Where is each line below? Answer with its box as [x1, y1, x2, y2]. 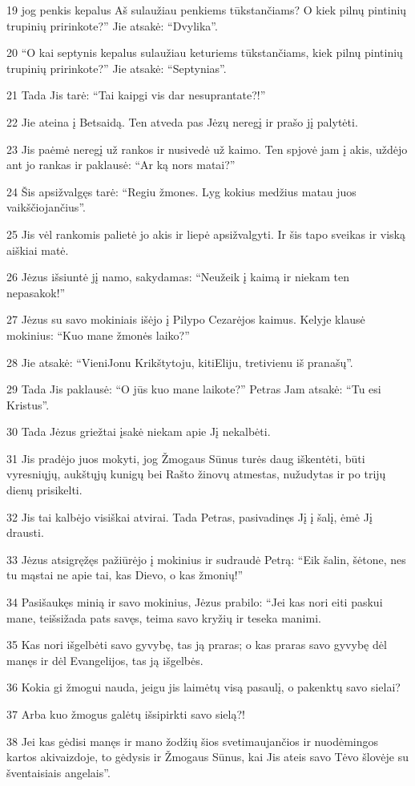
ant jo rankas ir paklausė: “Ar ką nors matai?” [6, 156, 236, 173]
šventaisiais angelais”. [6, 764, 111, 780]
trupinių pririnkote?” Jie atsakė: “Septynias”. [6, 59, 227, 76]
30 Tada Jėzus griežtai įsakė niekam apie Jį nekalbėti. [6, 423, 271, 440]
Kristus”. [6, 396, 50, 413]
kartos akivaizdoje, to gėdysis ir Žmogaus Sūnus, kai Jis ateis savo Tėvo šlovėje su [6, 748, 409, 765]
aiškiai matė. [6, 241, 69, 258]
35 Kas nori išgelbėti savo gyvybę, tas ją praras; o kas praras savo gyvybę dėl [6, 636, 387, 653]
